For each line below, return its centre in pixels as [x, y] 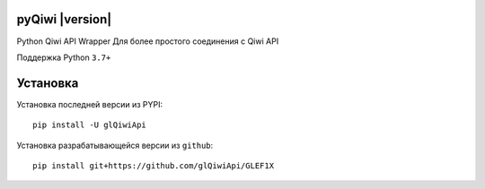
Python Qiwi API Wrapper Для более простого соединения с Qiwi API [148, 41]
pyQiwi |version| [64, 19]
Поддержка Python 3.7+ [64, 57]
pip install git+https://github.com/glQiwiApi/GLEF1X [153, 165]
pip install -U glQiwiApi [90, 125]
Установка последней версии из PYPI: [90, 104]
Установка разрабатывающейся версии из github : [115, 145]
